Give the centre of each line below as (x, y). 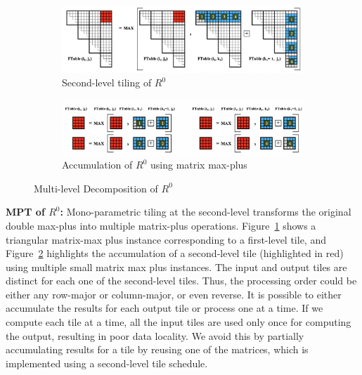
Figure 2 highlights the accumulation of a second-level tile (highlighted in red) (175, 253)
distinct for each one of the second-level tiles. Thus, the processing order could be (181, 281)
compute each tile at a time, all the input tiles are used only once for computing (179, 322)
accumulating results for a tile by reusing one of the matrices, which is (157, 349)
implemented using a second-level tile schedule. (107, 363)
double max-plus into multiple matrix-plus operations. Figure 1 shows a (161, 225)
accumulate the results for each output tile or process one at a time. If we (164, 308)
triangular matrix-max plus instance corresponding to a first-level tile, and (166, 239)
